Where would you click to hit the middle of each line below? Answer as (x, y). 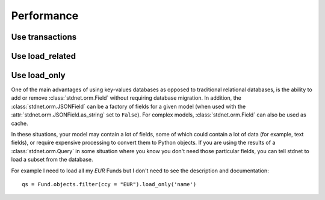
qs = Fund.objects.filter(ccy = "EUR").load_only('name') (109, 184)
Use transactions (44, 37)
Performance (45, 16)
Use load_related (44, 56)
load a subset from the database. (52, 160)
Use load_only (38, 75)
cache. (20, 123)
